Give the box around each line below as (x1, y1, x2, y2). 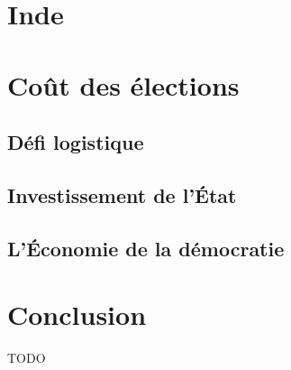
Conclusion (7, 296, 147, 333)
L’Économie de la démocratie (7, 234, 285, 262)
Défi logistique (7, 128, 144, 156)
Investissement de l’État (7, 180, 237, 208)
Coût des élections (7, 66, 240, 103)
